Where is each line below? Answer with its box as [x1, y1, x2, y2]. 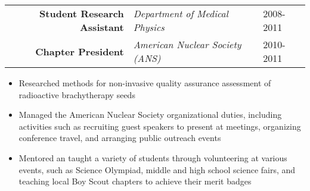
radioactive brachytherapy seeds [18, 88, 135, 101]
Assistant [79, 20, 124, 34]
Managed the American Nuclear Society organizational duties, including [18, 108, 282, 121]
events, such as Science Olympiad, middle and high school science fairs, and [18, 163, 296, 176]
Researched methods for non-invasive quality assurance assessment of [18, 77, 271, 89]
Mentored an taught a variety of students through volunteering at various [18, 151, 287, 164]
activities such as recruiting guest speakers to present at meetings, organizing [18, 120, 301, 132]
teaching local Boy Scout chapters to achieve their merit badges [18, 175, 252, 187]
